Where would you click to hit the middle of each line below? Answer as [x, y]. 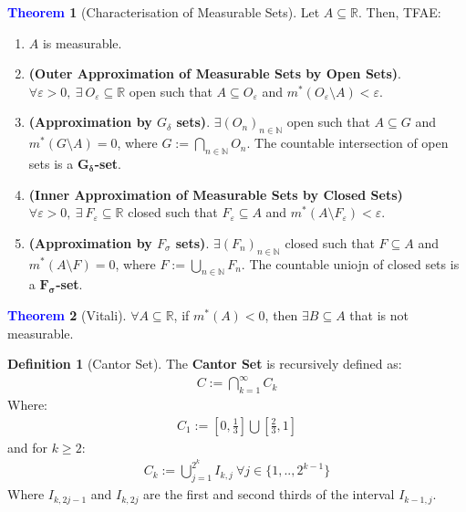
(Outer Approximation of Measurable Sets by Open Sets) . [215, 73]
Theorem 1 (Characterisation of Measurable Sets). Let [164, 12]
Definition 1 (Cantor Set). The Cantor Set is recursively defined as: [205, 364]
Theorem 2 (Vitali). [67, 314]
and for [28, 447]
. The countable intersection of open [347, 143]
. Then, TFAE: [399, 12]
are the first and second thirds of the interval [269, 494]
